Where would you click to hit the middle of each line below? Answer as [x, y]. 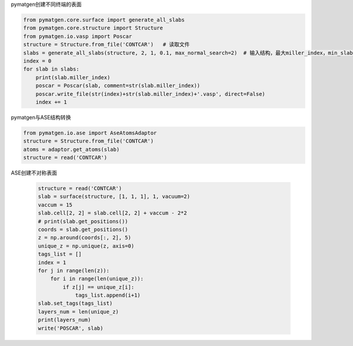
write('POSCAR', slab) [71, 328]
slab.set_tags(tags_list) [75, 303]
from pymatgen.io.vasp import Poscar [78, 36]
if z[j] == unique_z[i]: [99, 287]
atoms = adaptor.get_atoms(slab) [71, 149]
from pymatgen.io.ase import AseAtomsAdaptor [90, 133]
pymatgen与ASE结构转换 [41, 117]
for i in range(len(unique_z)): [97, 279]
